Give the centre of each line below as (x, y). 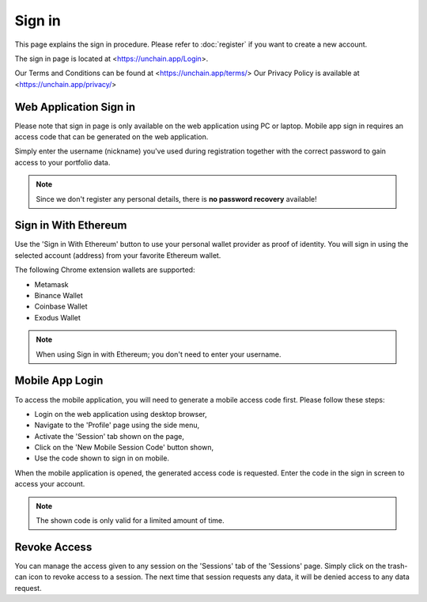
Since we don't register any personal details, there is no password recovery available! (176, 199)
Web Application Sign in (75, 107)
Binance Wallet (59, 296)
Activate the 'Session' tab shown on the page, (110, 436)
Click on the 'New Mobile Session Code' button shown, (124, 448)
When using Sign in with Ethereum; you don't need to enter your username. (159, 354)
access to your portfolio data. (62, 162)
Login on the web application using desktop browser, (121, 414)
